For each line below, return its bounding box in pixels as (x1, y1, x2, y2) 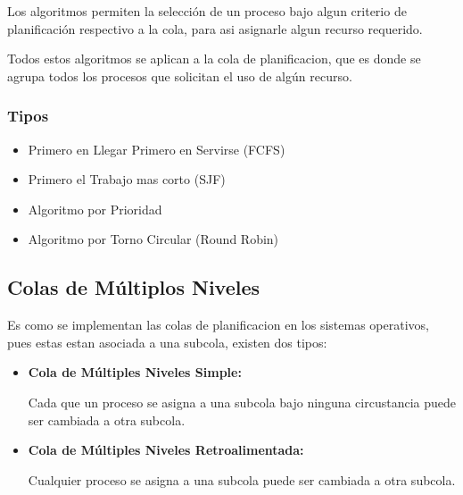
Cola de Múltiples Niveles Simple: (28, 363, 242, 382)
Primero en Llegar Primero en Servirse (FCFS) (28, 139, 285, 158)
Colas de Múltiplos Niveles (7, 273, 260, 301)
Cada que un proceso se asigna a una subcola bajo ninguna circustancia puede (28, 392, 457, 411)
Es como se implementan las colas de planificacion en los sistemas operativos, (7, 315, 429, 334)
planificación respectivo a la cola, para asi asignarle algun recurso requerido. (7, 19, 423, 38)
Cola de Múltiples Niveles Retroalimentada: (28, 440, 304, 459)
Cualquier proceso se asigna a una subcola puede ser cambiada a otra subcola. (28, 470, 456, 489)
